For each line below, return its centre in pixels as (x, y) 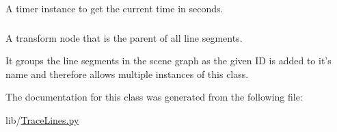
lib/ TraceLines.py (42, 119)
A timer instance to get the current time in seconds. (114, 8)
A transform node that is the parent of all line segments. (124, 37)
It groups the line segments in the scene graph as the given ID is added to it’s (168, 61)
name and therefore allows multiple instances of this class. (127, 74)
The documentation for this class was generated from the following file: (154, 97)
